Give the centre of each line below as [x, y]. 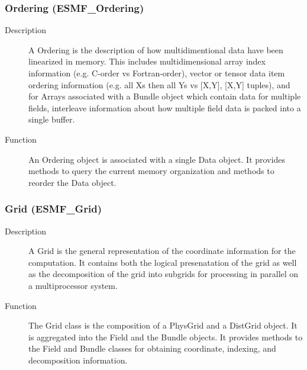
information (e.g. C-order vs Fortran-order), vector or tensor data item [157, 73]
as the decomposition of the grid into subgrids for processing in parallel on [164, 274]
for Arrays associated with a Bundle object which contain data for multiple [165, 96]
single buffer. [52, 119]
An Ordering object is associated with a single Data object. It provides [157, 159]
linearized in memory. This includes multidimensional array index [147, 61]
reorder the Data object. [72, 182]
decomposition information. [78, 360]
